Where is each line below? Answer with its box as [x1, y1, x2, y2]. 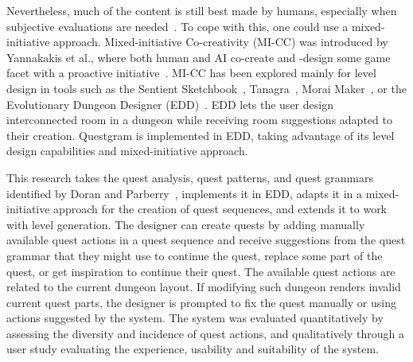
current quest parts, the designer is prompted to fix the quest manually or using [6, 294, 396, 310]
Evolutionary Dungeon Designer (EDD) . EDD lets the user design [6, 95, 333, 112]
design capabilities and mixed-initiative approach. [6, 142, 248, 159]
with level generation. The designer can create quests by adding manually [6, 216, 365, 232]
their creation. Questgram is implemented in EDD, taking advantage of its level [6, 127, 395, 143]
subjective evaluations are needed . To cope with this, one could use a [6, 18, 349, 34]
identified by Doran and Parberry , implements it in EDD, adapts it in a [6, 185, 363, 201]
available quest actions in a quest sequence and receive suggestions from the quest [6, 232, 406, 248]
